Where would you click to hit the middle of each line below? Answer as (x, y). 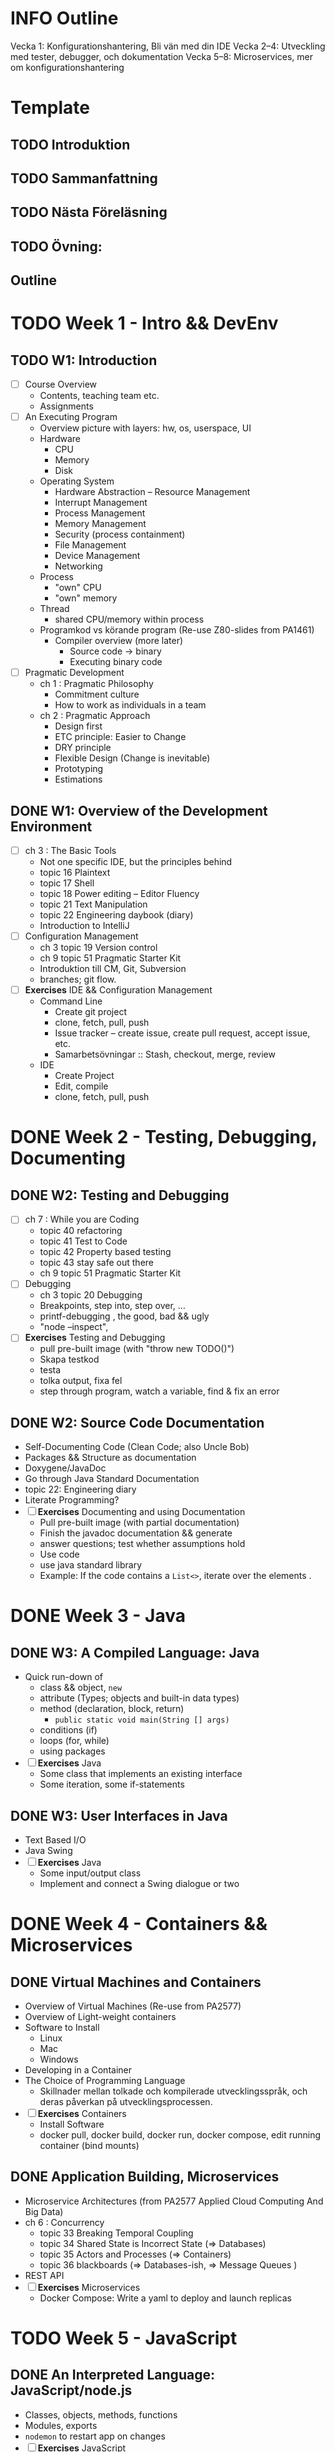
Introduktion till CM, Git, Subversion (113, 969)
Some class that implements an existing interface (141, 1774)
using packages (72, 1751)
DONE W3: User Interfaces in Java (119, 1815)
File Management (90, 545)
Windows (59, 2059)
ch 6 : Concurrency (64, 2222)
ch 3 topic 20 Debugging (91, 1295)
